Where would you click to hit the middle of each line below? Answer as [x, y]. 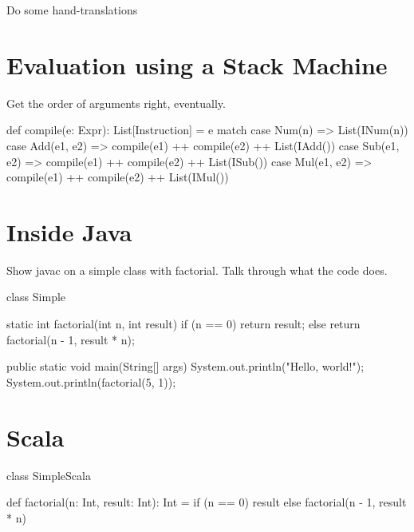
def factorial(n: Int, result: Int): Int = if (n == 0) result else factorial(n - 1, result [207, 502]
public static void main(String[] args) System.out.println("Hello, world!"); [185, 366]
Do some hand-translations [72, 10]
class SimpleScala [49, 475]
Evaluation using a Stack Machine [197, 64]
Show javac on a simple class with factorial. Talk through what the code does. [197, 270]
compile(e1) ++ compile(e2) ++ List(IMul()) [118, 177]
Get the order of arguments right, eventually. [116, 103]
